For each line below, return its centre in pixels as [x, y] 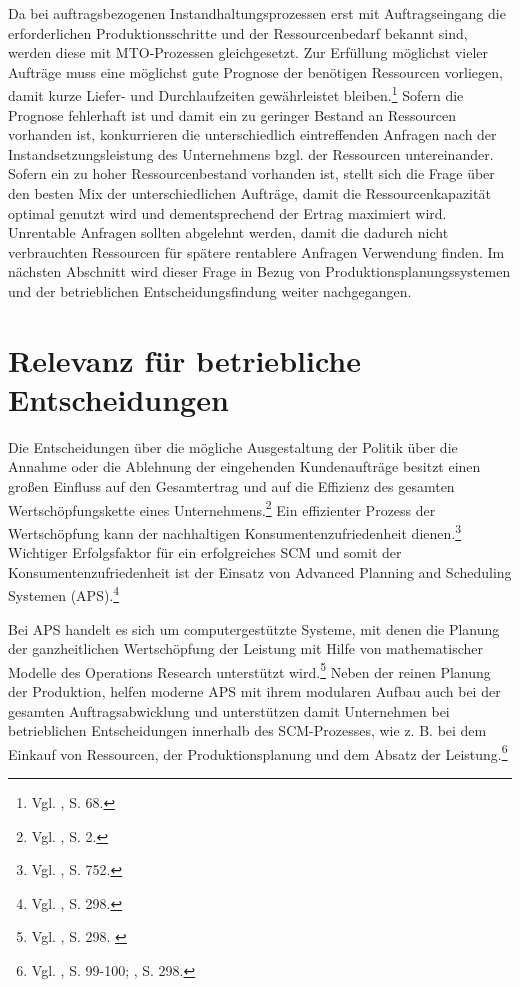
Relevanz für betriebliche [184, 359]
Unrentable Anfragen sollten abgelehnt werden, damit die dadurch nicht [228, 232]
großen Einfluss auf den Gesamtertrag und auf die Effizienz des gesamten [231, 486]
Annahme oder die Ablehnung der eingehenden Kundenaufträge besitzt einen [244, 466]
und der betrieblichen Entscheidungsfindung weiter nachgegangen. [210, 290]
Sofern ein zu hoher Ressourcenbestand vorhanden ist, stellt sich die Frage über [251, 173]
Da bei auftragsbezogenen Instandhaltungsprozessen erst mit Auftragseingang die [257, 13]
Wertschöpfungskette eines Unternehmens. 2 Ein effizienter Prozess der [222, 508]
